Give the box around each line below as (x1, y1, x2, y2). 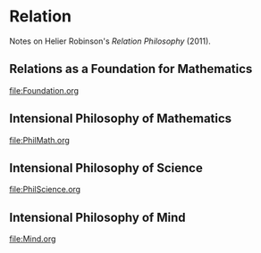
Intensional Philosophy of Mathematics (9, 111, 232, 126)
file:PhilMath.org (9, 135, 70, 145)
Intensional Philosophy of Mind (9, 209, 186, 224)
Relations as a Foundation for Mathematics (9, 61, 253, 77)
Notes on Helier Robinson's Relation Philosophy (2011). (9, 36, 212, 46)
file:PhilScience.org (9, 184, 81, 195)
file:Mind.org (9, 233, 56, 244)
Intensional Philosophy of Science (9, 160, 203, 175)
